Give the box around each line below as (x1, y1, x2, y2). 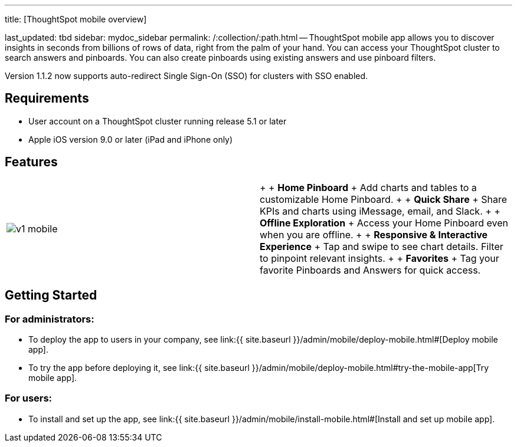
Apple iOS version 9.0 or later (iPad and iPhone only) (28, 134, 233, 144)
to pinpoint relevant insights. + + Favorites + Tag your (260, 252, 499, 264)
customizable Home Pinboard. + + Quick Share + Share (260, 193, 508, 205)
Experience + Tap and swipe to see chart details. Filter (260, 240, 503, 252)
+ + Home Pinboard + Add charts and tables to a (260, 181, 477, 193)
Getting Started (5, 288, 97, 303)
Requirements (5, 91, 89, 106)
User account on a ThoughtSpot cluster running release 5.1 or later (28, 116, 287, 126)
